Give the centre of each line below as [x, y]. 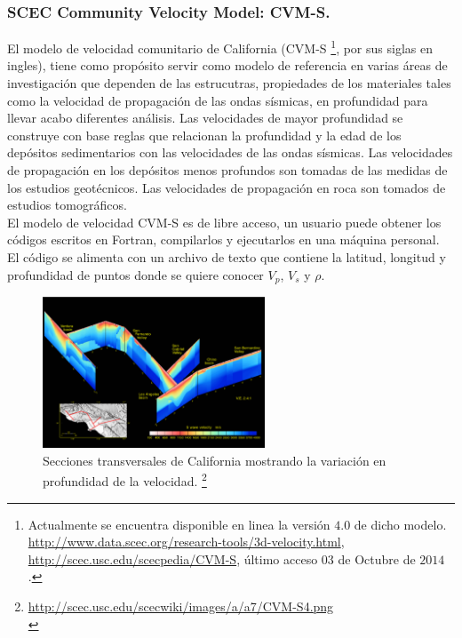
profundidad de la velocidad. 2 [125, 479]
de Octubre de [377, 558]
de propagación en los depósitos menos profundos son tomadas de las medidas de [227, 170]
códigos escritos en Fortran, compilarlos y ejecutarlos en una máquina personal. [223, 239]
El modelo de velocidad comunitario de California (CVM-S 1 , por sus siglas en [220, 47]
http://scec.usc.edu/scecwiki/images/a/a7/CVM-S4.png [181, 606]
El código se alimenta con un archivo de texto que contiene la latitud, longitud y [227, 257]
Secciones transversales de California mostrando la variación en [215, 460]
